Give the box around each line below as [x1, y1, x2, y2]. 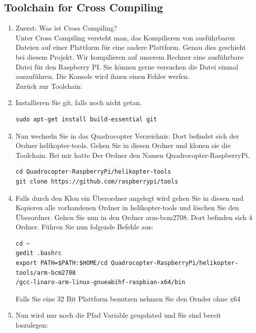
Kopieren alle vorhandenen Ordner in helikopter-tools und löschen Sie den [15, 202, 239, 213]
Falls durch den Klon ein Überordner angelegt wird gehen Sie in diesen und [15, 192, 244, 203]
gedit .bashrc [15, 250, 62, 257]
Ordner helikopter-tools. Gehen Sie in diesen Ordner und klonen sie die [15, 140, 231, 150]
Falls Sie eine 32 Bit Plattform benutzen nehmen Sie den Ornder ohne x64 [15, 293, 241, 303]
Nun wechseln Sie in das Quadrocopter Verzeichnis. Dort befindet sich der [15, 130, 239, 141]
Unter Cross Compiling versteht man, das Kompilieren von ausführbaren [15, 32, 235, 42]
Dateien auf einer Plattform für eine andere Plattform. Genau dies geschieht [15, 42, 246, 52]
